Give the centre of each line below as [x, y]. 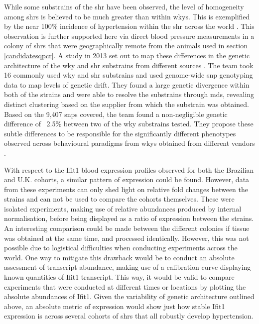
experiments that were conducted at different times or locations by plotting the [125, 286]
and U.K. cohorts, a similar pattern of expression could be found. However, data [127, 179]
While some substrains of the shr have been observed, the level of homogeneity [124, 6]
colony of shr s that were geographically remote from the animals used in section [126, 46]
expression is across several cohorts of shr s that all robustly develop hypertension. [129, 316]
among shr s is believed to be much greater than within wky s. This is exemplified [127, 16]
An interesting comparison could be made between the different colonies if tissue [127, 228]
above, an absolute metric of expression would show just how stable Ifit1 [115, 306]
